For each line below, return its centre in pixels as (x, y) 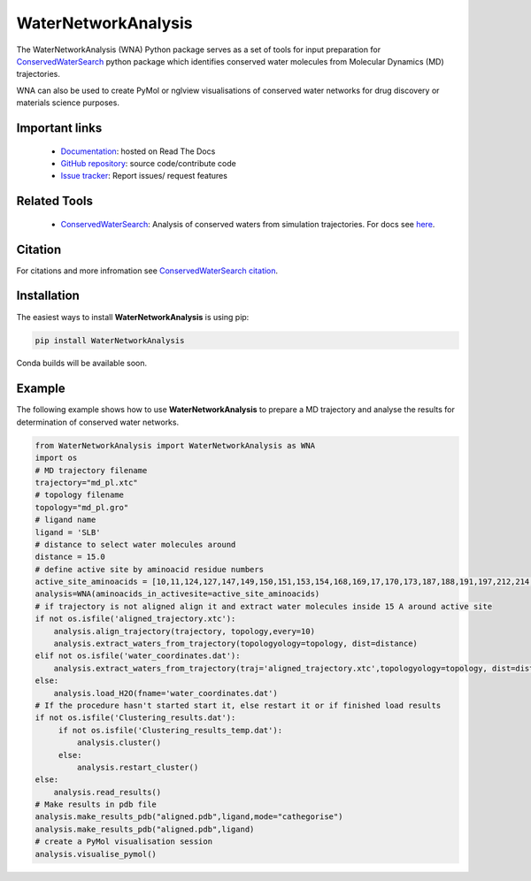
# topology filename (79, 495)
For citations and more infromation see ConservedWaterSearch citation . (147, 271)
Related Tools (54, 201)
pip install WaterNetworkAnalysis (110, 340)
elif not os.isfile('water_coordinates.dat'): (138, 656)
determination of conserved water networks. (98, 422)
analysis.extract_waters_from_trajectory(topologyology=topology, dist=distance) (235, 644)
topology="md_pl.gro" (82, 507)
